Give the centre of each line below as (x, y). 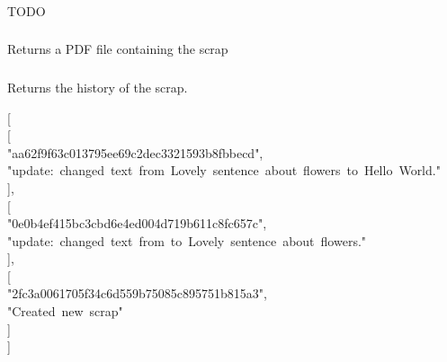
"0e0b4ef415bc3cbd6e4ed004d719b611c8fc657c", (137, 223)
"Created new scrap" (65, 311)
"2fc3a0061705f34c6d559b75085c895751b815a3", (137, 293)
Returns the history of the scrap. (98, 87)
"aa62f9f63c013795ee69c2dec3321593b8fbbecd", (135, 152)
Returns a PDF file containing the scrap (118, 49)
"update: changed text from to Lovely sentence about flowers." (187, 240)
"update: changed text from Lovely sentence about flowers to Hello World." (224, 170)
